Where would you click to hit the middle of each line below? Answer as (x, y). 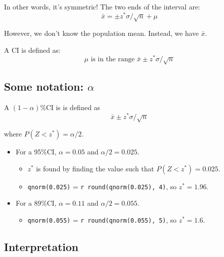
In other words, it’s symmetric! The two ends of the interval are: (102, 6)
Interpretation (41, 246)
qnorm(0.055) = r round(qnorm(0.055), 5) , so (102, 219)
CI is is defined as (73, 107)
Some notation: (44, 86)
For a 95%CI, (36, 151)
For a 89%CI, (36, 203)
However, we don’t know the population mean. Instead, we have (102, 33)
